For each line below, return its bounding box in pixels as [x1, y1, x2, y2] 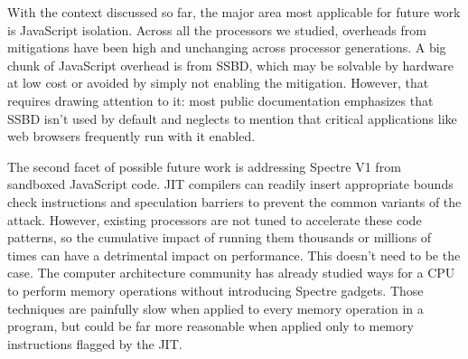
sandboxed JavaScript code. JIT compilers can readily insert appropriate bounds [7, 175, 454, 194]
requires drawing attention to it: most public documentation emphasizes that [7, 90, 434, 109]
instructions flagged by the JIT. [7, 334, 183, 353]
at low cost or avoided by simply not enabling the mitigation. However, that [7, 73, 429, 92]
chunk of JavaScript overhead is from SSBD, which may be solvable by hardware [7, 55, 454, 74]
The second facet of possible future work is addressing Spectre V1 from [7, 156, 401, 175]
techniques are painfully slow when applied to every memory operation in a [7, 298, 424, 317]
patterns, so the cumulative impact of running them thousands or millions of [7, 228, 432, 247]
